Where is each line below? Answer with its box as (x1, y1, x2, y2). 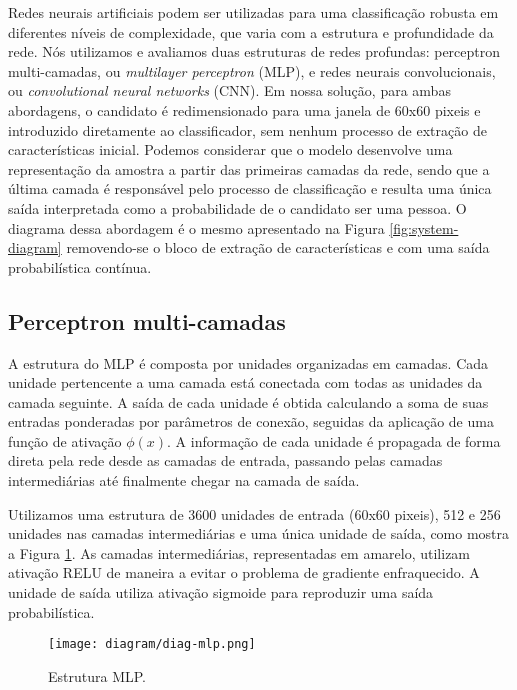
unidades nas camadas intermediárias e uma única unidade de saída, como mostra (8, 523, 510, 544)
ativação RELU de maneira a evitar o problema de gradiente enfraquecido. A (8, 562, 480, 583)
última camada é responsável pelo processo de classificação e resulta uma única (8, 178, 492, 199)
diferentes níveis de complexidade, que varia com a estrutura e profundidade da (8, 21, 494, 42)
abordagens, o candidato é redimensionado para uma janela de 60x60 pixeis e (8, 99, 481, 120)
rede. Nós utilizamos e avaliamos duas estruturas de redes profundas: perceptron (8, 41, 501, 62)
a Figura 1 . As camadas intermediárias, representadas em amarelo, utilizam (8, 542, 471, 563)
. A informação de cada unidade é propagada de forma (167, 430, 501, 451)
